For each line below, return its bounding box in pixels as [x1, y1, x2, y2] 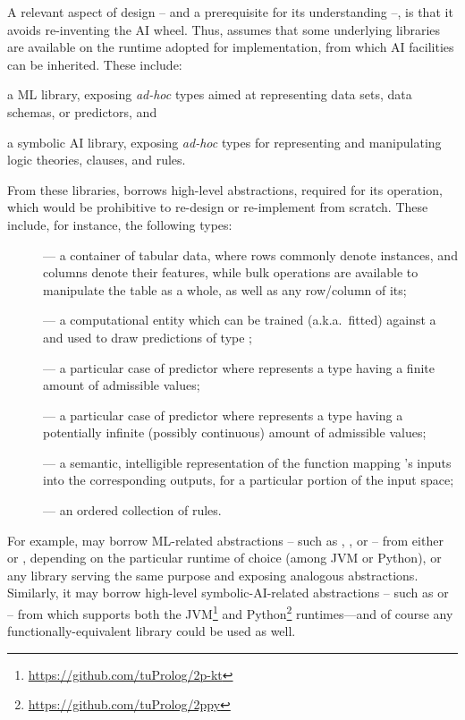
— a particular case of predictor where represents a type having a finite [43, 358, 435, 377]
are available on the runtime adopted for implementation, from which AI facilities [7, 38, 454, 56]
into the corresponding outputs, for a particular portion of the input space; [43, 470, 454, 489]
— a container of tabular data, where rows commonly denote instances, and [43, 245, 458, 264]
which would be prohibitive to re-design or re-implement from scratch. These [7, 198, 428, 216]
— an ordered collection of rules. [43, 501, 222, 520]
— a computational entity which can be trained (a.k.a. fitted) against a [43, 310, 436, 329]
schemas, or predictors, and [7, 102, 157, 121]
